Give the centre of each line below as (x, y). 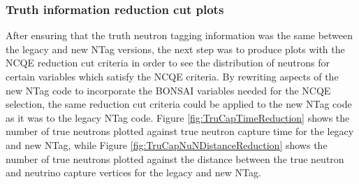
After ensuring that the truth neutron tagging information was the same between (179, 35)
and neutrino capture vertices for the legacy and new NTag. (133, 172)
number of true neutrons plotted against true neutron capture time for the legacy (180, 131)
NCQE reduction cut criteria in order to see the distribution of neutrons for (168, 63)
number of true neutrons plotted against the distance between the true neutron (175, 158)
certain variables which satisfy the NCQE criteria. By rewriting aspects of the (172, 76)
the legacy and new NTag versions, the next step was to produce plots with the (175, 49)
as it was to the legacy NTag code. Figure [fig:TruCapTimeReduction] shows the (178, 117)
